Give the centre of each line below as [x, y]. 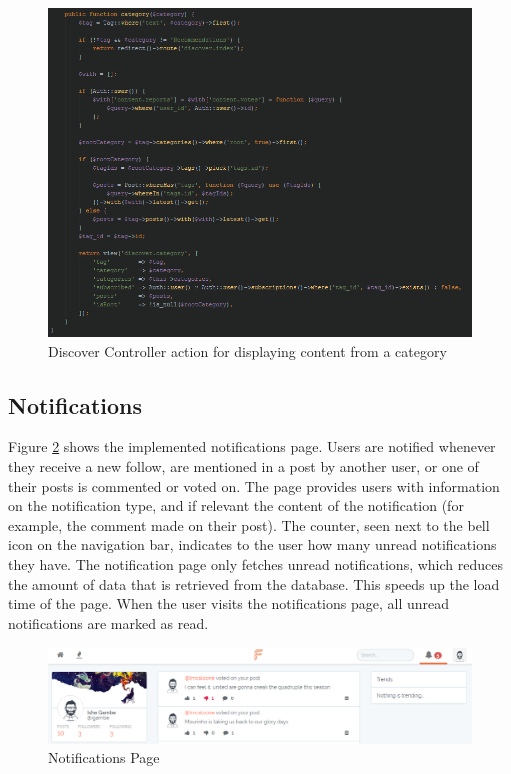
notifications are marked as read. [108, 622]
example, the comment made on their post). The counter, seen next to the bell [249, 524]
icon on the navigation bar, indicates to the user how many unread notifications [252, 544]
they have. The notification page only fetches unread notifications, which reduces [255, 564]
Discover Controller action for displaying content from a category [247, 350]
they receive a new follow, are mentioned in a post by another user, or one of [243, 466]
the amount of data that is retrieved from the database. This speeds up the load [254, 583]
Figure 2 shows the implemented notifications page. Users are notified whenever [252, 446]
